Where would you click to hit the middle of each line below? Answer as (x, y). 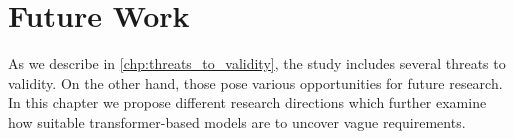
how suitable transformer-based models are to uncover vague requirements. (237, 121)
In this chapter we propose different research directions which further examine (247, 102)
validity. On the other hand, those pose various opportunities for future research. (255, 82)
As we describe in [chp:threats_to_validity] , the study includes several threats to (257, 63)
